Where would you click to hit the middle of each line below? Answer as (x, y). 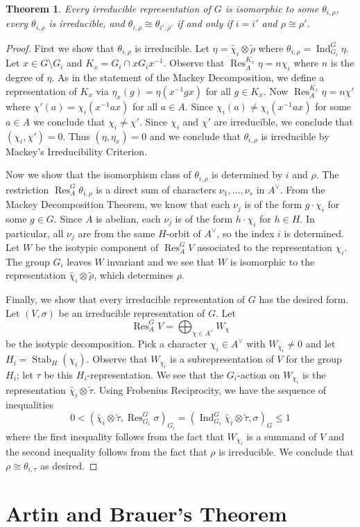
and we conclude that (195, 136)
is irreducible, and (87, 23)
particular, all (35, 233)
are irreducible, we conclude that (284, 121)
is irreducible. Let (172, 47)
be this (59, 374)
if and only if (205, 23)
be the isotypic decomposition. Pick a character (106, 343)
